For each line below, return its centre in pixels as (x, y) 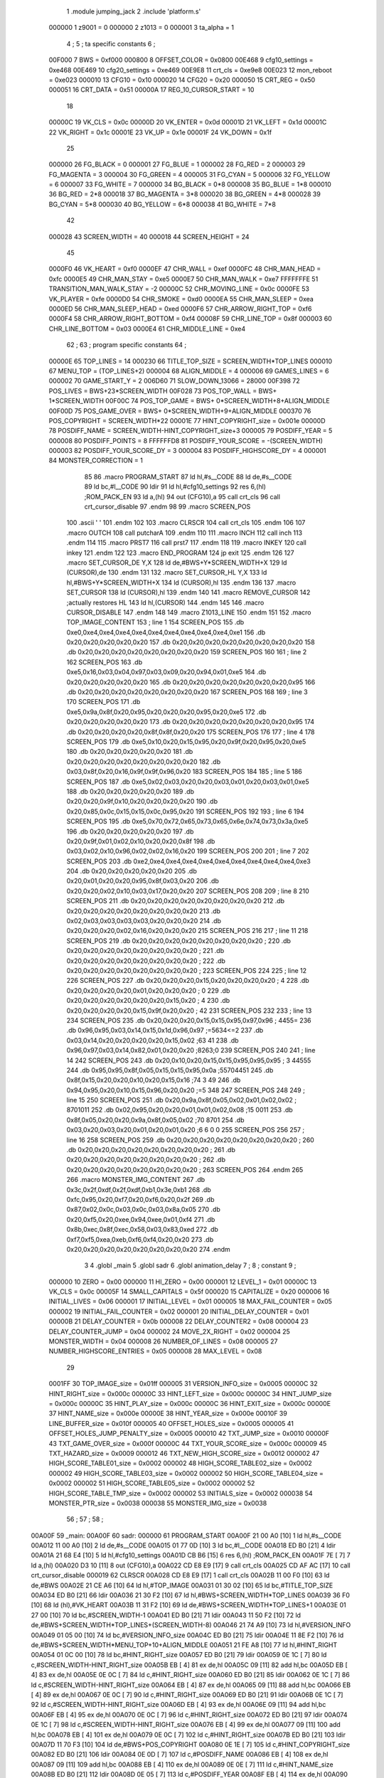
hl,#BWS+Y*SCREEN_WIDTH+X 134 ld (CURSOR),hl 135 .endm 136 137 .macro (181, 582)
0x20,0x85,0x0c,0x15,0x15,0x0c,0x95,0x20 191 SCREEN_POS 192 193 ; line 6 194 (186, 811)
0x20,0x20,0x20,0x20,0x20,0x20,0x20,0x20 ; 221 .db (145, 951)
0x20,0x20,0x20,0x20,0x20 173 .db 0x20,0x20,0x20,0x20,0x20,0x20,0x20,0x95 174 (190, 722)
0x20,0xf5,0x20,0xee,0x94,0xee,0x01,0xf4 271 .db (141, 1219)
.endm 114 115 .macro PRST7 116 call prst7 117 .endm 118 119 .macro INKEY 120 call (187, 543)
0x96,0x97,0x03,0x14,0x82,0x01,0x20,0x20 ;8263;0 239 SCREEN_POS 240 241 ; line (191, 1050)
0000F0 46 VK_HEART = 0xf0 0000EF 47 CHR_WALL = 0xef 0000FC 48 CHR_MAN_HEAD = (185, 269)
